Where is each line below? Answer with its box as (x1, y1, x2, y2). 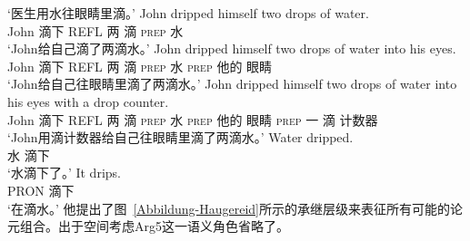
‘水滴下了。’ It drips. (7, 163, 121, 182)
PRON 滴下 (7, 180, 75, 199)
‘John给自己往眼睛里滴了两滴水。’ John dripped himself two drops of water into (7, 74, 457, 93)
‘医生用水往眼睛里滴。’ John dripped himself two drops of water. (7, 4, 369, 22)
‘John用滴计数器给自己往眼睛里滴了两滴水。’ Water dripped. (7, 128, 354, 147)
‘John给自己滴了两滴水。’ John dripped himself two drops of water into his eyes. (7, 39, 456, 58)
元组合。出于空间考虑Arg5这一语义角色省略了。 (7, 217, 289, 236)
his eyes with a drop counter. (7, 92, 169, 111)
